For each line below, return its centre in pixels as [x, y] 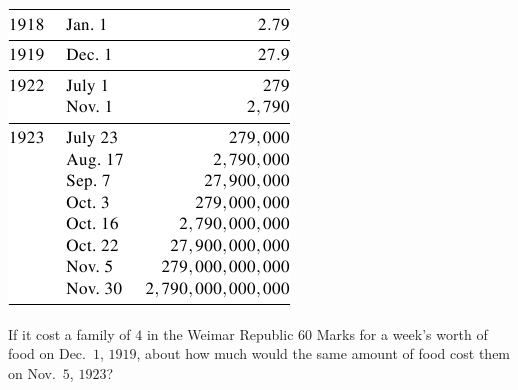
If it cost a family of [69, 333]
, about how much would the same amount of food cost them [323, 353]
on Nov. [32, 372]
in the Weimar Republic [220, 333]
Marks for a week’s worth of [402, 333]
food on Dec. [47, 353]
